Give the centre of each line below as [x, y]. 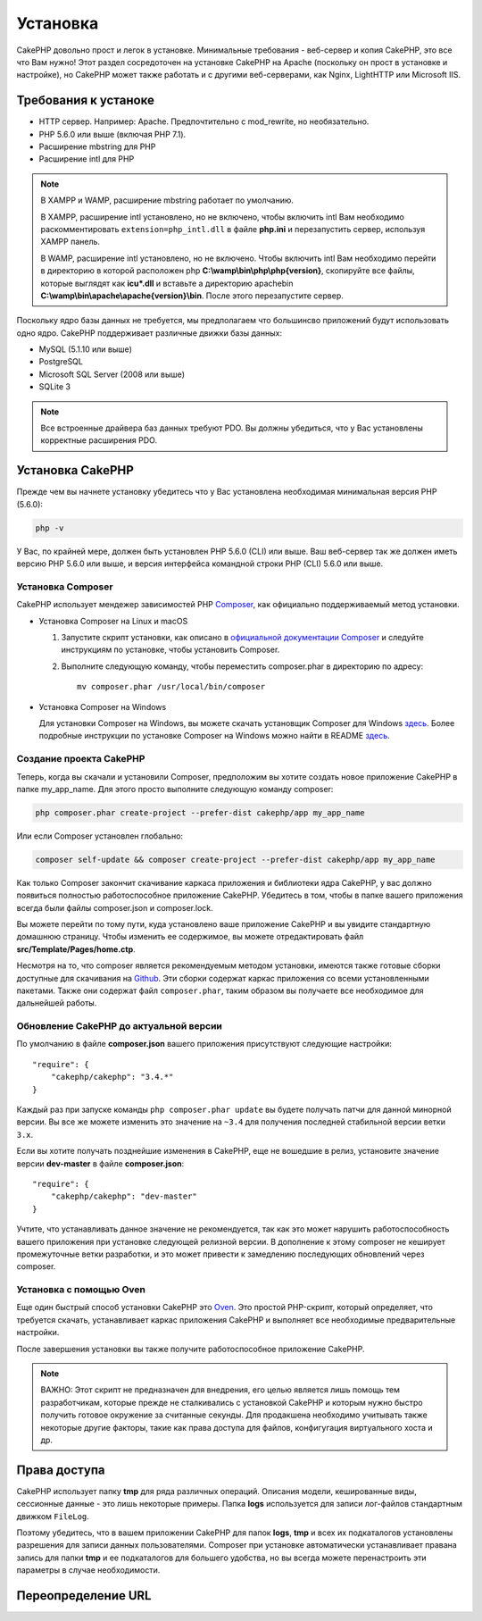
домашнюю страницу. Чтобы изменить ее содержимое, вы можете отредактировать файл [190, 937]
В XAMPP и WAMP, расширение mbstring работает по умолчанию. [167, 200]
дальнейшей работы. [57, 1003]
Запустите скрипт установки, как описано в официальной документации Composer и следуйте [242, 638]
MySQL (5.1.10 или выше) [86, 349]
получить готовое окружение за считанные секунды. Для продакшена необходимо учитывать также [234, 1415]
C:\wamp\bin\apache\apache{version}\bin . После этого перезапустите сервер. [192, 296]
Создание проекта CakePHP [81, 759]
